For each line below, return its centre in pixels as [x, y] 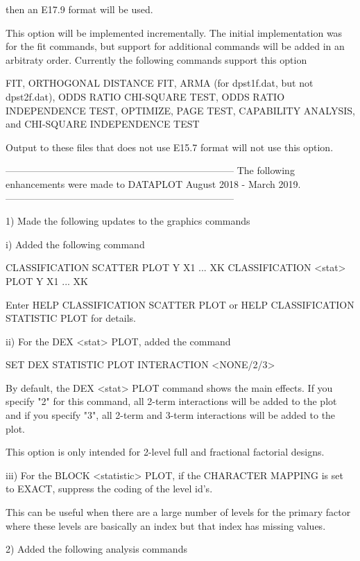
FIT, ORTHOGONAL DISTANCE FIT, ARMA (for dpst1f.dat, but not [160, 83]
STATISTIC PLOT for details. [71, 318]
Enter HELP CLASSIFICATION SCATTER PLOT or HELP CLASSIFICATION [180, 304]
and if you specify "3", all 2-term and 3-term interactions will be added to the [171, 415]
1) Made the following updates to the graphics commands [128, 221]
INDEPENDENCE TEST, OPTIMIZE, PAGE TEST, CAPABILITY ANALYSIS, [180, 110]
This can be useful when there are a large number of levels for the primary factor [178, 512]
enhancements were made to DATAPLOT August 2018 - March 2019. [153, 183]
